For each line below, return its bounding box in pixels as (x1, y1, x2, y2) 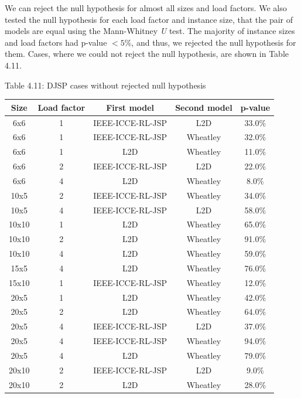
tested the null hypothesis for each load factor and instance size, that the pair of (5, 13, 293, 25)
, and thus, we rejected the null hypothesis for (131, 36, 296, 48)
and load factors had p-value (5, 36, 107, 48)
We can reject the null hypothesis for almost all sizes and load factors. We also (5, 2, 287, 13)
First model (106, 101, 155, 113)
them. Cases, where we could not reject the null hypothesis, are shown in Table (5, 47, 289, 60)
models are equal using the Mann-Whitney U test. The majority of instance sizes (5, 25, 295, 37)
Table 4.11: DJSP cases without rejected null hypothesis (5, 79, 206, 91)
